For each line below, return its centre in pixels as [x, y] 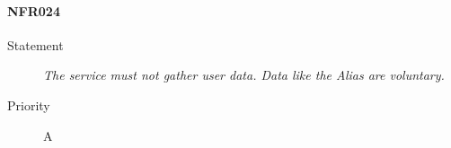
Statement [35, 44]
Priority [29, 104]
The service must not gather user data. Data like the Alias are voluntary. [244, 75]
